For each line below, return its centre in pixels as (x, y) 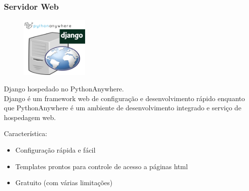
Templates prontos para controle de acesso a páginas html (102, 166)
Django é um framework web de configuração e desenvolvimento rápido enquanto (124, 98)
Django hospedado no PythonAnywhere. (64, 88)
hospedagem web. (30, 117)
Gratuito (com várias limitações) (64, 182)
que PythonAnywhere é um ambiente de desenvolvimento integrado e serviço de (123, 108)
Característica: (26, 133)
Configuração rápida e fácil (55, 149)
